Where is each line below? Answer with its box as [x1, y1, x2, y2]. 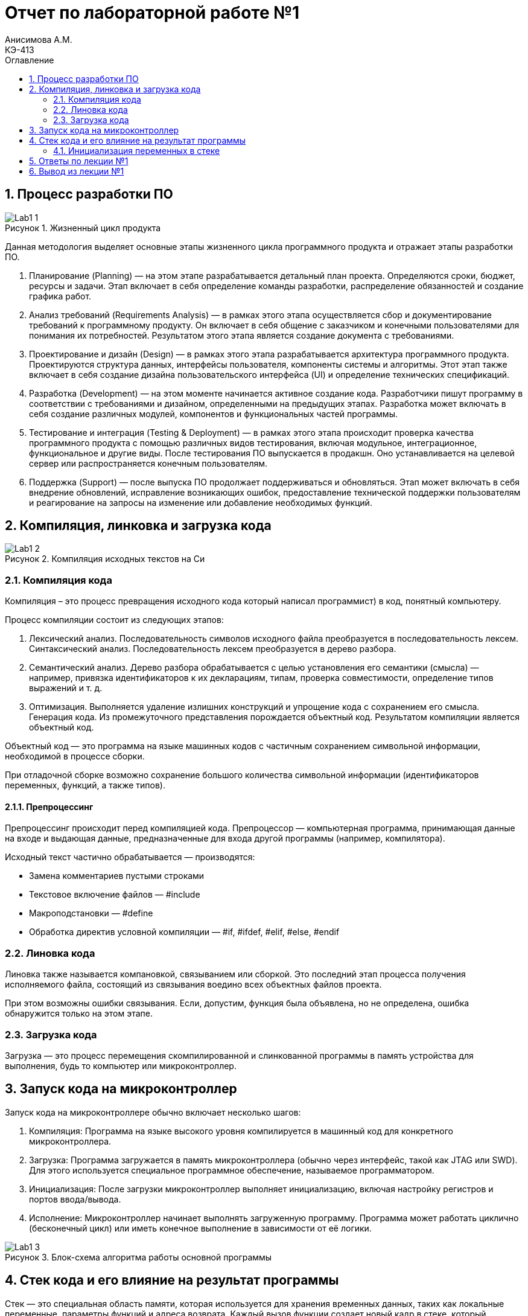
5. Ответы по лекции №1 [29, 155, 129, 166]
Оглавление [5, 54, 54, 65]
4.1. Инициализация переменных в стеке [53, 145, 220, 156]
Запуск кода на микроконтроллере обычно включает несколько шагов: [5, 1107, 301, 1117]
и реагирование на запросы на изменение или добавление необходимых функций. [29, 497, 372, 508]
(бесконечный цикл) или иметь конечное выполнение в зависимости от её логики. [29, 1222, 372, 1233]
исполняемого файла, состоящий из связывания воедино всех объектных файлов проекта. [5, 979, 382, 990]
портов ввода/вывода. [29, 1193, 121, 1204]
